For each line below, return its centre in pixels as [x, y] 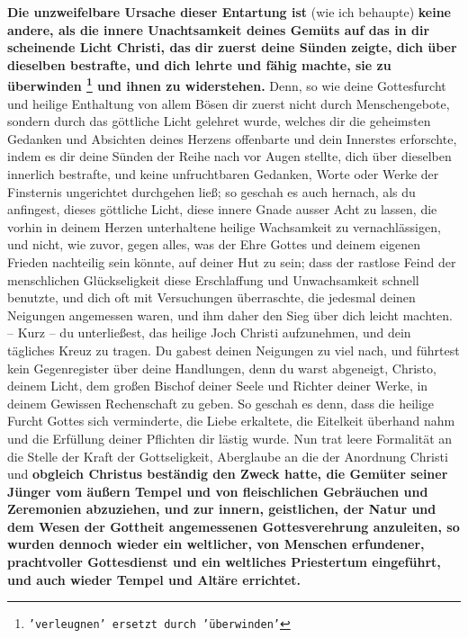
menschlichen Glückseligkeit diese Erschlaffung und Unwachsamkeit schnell [213, 279]
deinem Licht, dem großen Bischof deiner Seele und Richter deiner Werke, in [218, 386]
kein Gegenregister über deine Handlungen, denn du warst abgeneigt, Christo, [222, 368]
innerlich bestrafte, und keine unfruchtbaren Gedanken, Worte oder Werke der [223, 174]
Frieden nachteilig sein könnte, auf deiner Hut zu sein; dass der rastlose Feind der [232, 261]
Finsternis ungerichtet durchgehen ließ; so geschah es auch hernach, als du [211, 191]
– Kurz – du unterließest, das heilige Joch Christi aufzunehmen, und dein [209, 332]
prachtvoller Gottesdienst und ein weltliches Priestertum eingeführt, [224, 562]
